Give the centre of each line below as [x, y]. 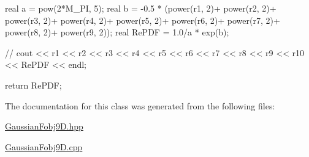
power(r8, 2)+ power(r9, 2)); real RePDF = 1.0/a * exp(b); [117, 32]
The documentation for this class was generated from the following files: [140, 105]
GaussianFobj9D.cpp [44, 146]
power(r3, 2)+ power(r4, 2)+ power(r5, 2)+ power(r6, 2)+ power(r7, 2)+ [143, 20]
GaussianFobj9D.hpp [44, 126]
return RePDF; [33, 85]
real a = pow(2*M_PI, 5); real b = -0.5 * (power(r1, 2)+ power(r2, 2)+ [141, 8]
